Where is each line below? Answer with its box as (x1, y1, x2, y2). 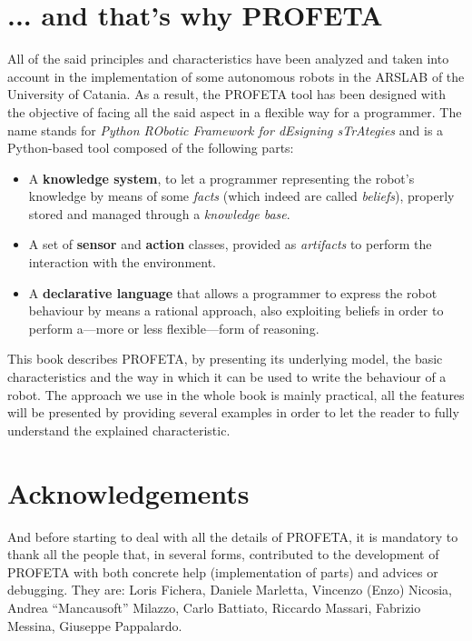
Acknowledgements (7, 474, 250, 511)
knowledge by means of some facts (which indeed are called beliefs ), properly (28, 186, 455, 205)
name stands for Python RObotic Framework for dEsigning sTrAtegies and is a (7, 120, 444, 139)
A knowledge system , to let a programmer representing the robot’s (28, 168, 415, 187)
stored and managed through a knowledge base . (28, 204, 290, 223)
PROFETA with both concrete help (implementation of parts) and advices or (7, 562, 438, 581)
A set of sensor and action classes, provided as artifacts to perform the (28, 235, 432, 254)
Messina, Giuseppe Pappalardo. (7, 616, 182, 635)
